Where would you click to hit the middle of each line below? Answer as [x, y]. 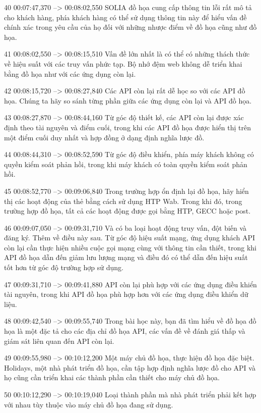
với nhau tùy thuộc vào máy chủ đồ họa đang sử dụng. [89, 404]
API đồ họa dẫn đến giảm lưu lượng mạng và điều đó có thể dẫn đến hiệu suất [126, 257]
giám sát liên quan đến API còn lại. [59, 341]
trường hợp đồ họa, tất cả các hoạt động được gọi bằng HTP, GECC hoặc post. [127, 211]
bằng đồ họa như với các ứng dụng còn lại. [70, 73]
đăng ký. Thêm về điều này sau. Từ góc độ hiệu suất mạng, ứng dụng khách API [130, 238]
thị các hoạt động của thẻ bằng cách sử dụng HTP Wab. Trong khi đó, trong [123, 201]
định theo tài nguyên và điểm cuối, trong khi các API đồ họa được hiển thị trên [127, 127]
